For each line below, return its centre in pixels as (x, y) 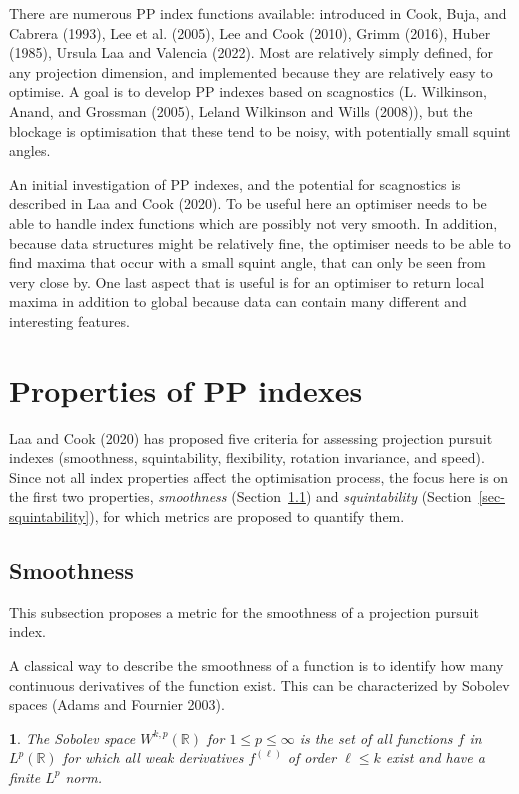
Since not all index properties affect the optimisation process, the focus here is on (259, 476)
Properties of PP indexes (186, 389)
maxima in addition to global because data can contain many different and (238, 301)
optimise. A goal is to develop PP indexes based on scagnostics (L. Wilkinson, (248, 91)
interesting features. (69, 320)
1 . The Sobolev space (72, 737)
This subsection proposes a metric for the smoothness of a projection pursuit (244, 611)
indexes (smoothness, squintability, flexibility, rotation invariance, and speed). (247, 457)
